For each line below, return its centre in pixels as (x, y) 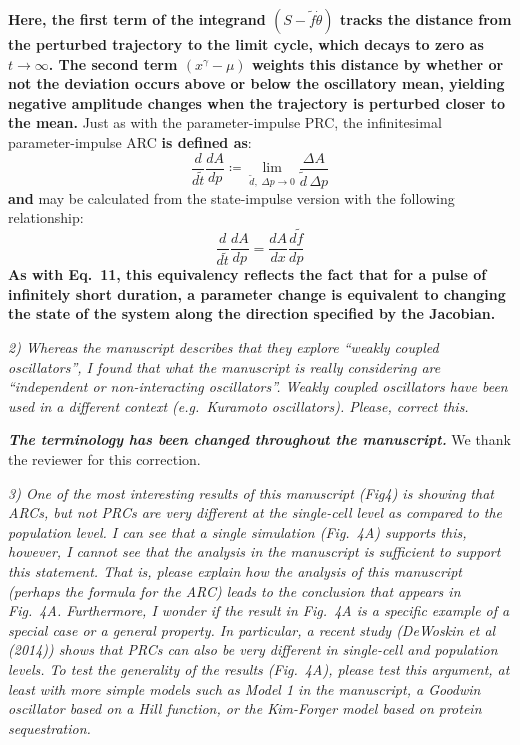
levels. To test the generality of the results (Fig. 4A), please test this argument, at (259, 668)
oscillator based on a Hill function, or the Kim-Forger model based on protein (245, 708)
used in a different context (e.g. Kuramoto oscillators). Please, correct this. (238, 405)
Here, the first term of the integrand (137, 19)
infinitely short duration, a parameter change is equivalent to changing (257, 293)
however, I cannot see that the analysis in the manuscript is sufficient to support (254, 551)
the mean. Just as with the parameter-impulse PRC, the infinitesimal (225, 122)
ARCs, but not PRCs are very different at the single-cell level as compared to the (255, 512)
